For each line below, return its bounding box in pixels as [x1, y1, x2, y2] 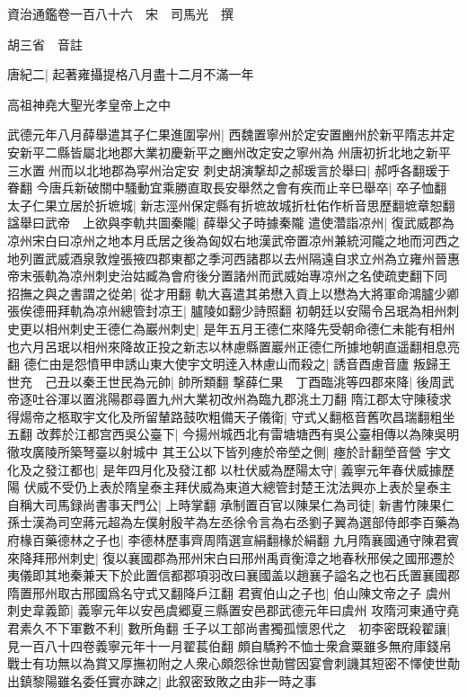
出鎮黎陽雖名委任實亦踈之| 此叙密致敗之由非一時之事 [7, 671, 317, 690]
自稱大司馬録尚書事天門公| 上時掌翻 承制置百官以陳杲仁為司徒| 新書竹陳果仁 [7, 495, 454, 514]
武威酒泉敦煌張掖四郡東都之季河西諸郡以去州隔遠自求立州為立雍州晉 [44, 248, 447, 267]
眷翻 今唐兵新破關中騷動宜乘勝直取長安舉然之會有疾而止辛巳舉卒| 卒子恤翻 [7, 178, 447, 197]
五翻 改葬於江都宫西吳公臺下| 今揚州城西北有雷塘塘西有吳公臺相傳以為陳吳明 [7, 424, 460, 443]
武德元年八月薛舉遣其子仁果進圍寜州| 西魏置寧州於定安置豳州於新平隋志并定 [7, 125, 455, 144]
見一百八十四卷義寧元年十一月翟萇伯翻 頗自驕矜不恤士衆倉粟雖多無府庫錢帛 [7, 636, 452, 655]
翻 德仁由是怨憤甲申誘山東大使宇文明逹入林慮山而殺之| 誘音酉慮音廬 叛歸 [7, 354, 438, 373]
